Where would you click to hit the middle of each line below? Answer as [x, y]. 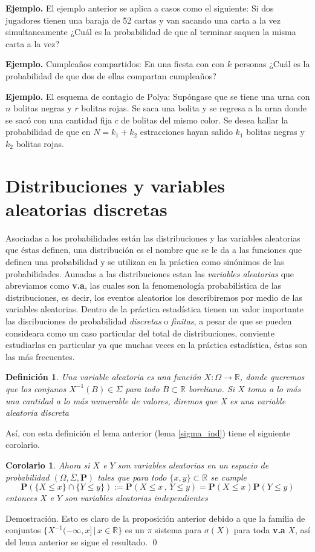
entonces [21, 498]
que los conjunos [36, 388]
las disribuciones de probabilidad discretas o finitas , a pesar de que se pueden [149, 321]
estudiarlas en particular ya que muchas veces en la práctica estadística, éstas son [156, 345]
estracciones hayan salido [186, 132]
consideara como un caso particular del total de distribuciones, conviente [140, 333]
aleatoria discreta [37, 412]
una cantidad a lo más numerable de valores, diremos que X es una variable [146, 400]
